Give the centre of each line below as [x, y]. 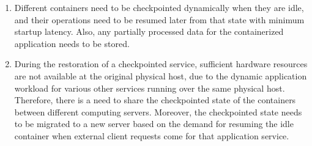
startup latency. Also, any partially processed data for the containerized [149, 31]
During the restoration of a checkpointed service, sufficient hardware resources [161, 64]
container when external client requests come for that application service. [152, 135]
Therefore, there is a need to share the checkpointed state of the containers [155, 100]
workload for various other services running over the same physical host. [150, 88]
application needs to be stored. [72, 43]
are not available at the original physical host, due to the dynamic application [161, 75]
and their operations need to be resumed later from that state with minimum [159, 19]
